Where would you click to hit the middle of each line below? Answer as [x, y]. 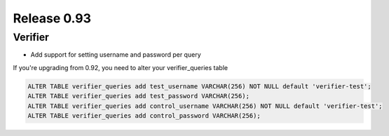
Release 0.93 [52, 18]
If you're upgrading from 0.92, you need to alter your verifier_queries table [120, 67]
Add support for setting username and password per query [116, 55]
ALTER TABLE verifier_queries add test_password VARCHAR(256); [139, 96]
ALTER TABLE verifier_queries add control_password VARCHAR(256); [144, 115]
